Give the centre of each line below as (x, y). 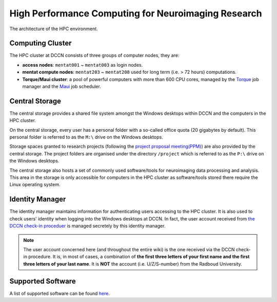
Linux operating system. (35, 185)
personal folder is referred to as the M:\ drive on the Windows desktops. (86, 137)
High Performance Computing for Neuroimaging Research (136, 13)
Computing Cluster (41, 43)
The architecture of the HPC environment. (54, 29)
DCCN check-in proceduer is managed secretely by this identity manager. (87, 226)
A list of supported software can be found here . (60, 293)
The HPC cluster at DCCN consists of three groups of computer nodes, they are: (94, 55)
